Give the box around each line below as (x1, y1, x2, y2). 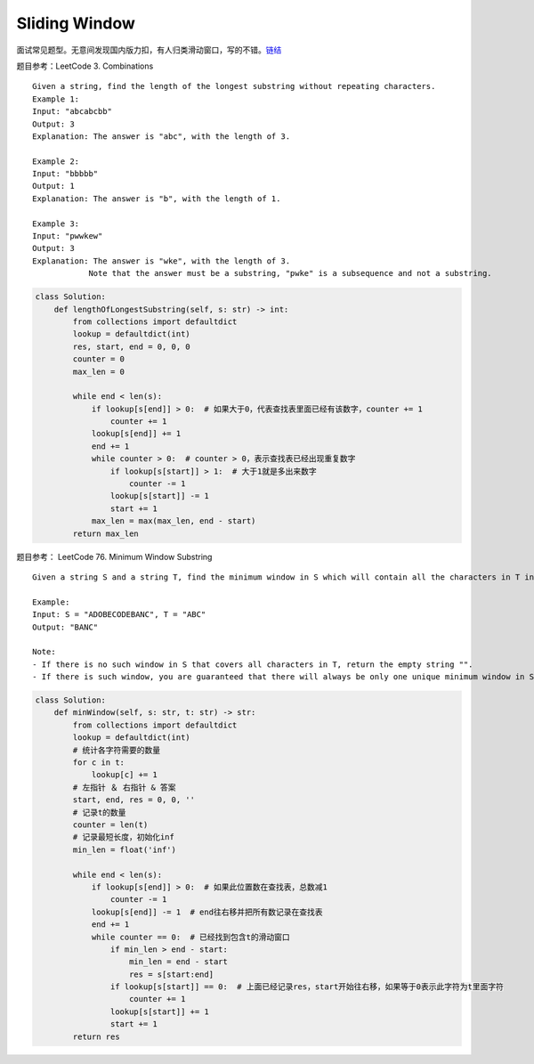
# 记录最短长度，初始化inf (72, 833, 175, 842)
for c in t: (72, 758, 125, 768)
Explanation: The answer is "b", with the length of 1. (32, 193, 281, 204)
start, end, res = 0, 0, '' (72, 795, 196, 805)
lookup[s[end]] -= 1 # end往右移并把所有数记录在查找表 (91, 906, 323, 917)
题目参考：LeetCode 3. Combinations (16, 61, 154, 71)
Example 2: (32, 156, 80, 167)
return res (72, 1031, 120, 1042)
